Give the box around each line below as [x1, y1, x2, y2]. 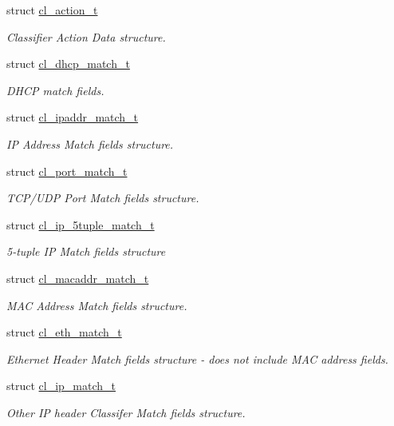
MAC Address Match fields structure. [6, 297, 187, 313]
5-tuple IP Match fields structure [6, 243, 166, 260]
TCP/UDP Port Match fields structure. [6, 189, 199, 206]
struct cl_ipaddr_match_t [6, 109, 139, 125]
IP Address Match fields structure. [6, 135, 174, 152]
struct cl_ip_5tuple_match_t [6, 216, 155, 233]
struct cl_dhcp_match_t [6, 55, 130, 72]
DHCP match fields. [6, 82, 104, 98]
